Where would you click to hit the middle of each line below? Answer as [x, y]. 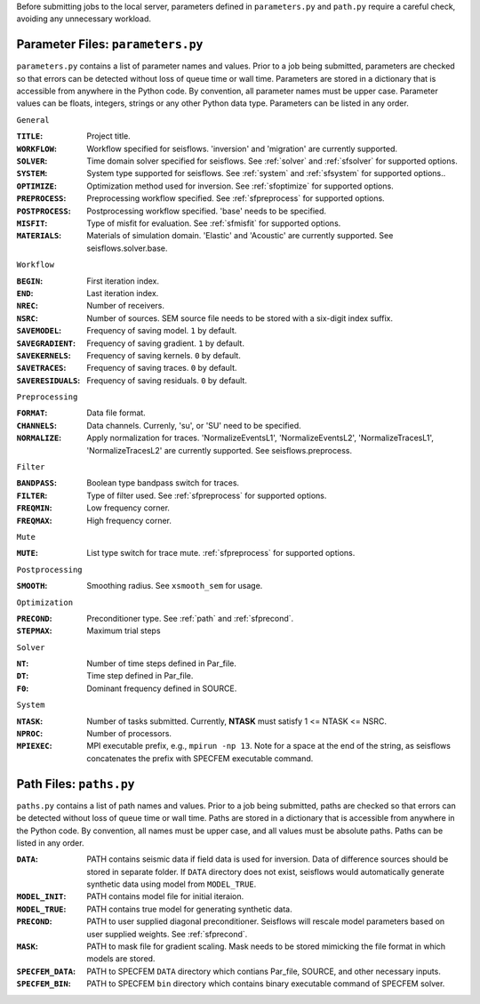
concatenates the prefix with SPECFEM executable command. [200, 758]
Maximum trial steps [124, 631]
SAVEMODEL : [39, 331]
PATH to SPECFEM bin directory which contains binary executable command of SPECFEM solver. [266, 984]
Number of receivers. [125, 306]
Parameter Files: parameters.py [110, 44]
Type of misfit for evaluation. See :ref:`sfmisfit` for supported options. [214, 223]
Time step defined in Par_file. [140, 676]
